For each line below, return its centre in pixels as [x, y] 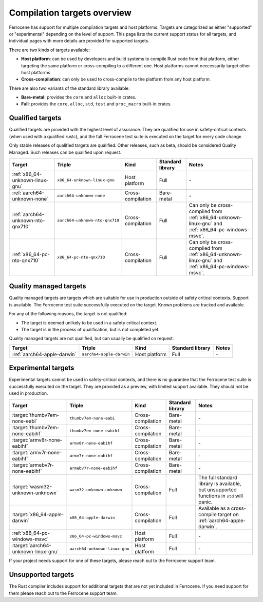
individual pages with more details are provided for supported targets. [79, 41]
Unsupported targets [41, 575]
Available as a [214, 508]
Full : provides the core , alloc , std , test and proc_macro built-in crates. [96, 104]
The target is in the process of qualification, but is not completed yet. [91, 330]
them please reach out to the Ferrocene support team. [63, 593]
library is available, [219, 484]
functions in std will [220, 496]
